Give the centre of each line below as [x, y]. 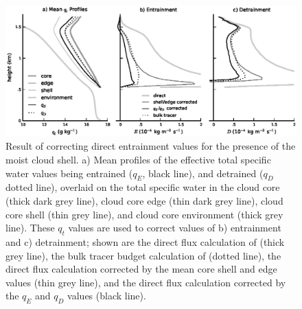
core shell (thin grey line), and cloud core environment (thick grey [144, 214]
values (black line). [107, 296]
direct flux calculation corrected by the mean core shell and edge [141, 269]
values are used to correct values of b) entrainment [175, 228]
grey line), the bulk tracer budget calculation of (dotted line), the [143, 255]
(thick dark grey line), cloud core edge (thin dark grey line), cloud [144, 201]
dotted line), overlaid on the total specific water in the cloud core [143, 187]
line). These [30, 228]
